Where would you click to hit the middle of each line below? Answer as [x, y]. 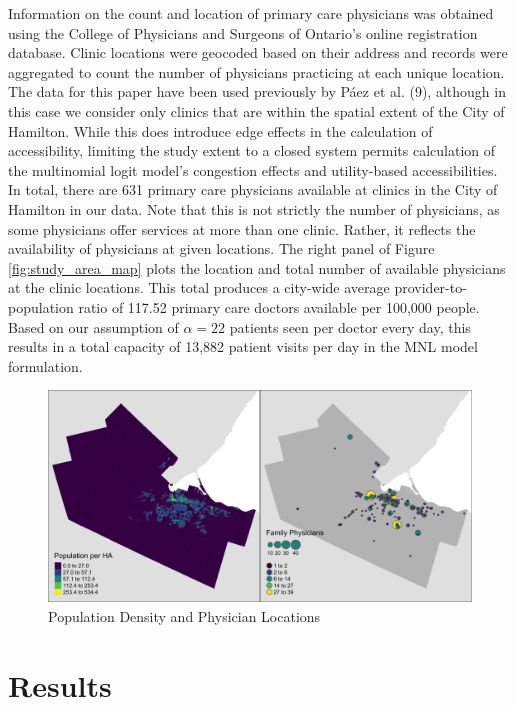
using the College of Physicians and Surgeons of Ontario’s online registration [243, 32]
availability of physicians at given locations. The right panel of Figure [221, 248]
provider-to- [430, 287]
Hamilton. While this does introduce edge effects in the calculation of [220, 130]
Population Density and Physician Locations [184, 615]
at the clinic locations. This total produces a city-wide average [199, 287]
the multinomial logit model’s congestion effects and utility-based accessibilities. [253, 169]
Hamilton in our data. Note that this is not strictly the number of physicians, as [254, 208]
